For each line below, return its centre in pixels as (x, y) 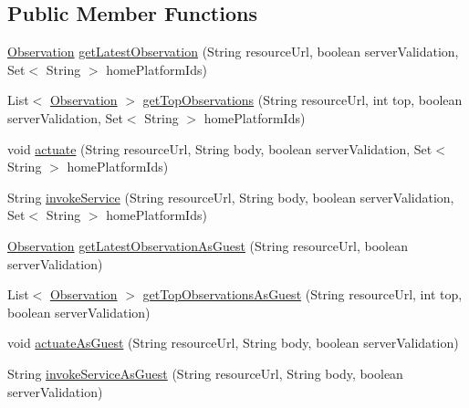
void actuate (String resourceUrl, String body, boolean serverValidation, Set (220, 148)
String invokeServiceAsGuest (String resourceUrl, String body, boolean (205, 373)
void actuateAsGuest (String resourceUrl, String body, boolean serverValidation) (233, 343)
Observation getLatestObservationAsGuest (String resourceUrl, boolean (208, 245)
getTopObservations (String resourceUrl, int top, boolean (302, 100)
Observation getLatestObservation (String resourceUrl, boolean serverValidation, (233, 52)
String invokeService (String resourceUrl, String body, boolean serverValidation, (231, 197)
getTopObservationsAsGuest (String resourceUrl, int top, (302, 294)
